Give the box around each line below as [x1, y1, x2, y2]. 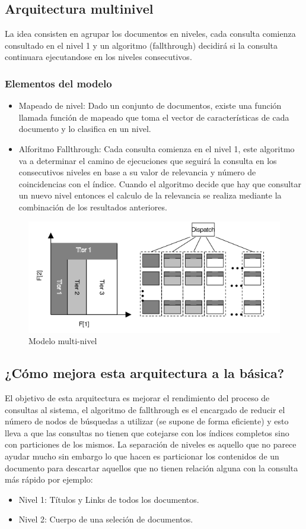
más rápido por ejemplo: [5, 473, 93, 486]
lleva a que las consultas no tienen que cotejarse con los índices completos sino [5, 426, 289, 439]
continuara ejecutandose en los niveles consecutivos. [5, 51, 192, 63]
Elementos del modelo [5, 75, 112, 90]
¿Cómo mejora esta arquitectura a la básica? [5, 364, 285, 382]
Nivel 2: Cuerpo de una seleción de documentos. [18, 513, 193, 525]
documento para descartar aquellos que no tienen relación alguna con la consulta [5, 461, 298, 474]
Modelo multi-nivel [28, 335, 97, 347]
